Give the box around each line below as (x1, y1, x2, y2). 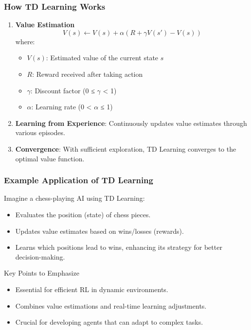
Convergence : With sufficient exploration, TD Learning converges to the (15, 143, 236, 154)
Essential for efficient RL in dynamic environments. (15, 284, 168, 294)
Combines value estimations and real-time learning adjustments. (15, 300, 207, 311)
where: (15, 36, 35, 46)
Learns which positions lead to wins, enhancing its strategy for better (15, 242, 222, 252)
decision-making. (15, 251, 65, 261)
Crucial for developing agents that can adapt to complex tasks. (15, 317, 203, 327)
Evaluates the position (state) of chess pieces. (15, 209, 151, 219)
